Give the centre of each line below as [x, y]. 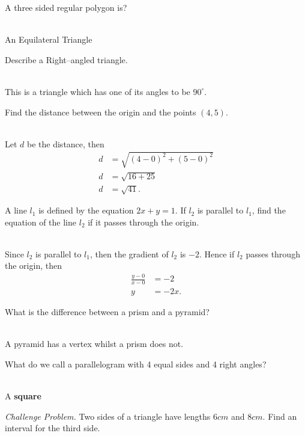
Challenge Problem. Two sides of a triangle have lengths [108, 416]
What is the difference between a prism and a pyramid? [107, 312]
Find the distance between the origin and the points [101, 112]
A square [23, 396]
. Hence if [217, 253]
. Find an [280, 416]
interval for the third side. [53, 428]
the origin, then [33, 266]
